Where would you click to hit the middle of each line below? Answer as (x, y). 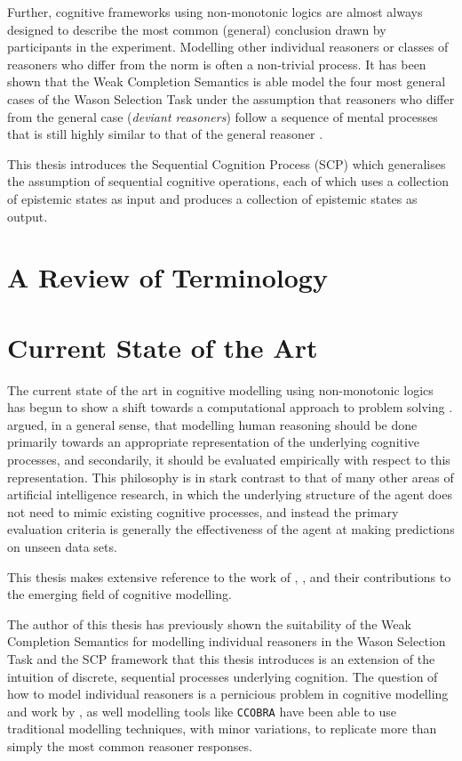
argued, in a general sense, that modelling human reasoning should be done (212, 424)
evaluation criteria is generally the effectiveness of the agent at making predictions (231, 529)
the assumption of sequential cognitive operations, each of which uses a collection (228, 181)
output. (28, 216)
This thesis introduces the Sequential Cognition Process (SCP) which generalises (227, 163)
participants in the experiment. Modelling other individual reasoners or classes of (228, 47)
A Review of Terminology (167, 277)
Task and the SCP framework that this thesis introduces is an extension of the (221, 658)
